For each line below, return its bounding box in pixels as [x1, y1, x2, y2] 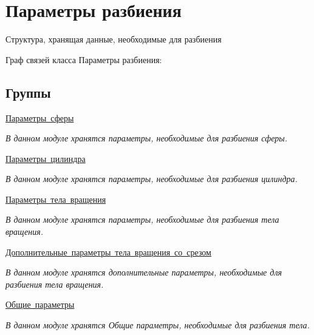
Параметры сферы [5, 111, 74, 124]
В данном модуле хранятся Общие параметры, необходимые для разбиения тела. [5, 319, 310, 331]
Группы [5, 83, 51, 101]
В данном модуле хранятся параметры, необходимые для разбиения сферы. [5, 132, 288, 144]
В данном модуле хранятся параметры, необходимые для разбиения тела [5, 213, 279, 226]
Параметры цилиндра [5, 152, 86, 164]
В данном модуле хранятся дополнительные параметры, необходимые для [5, 266, 282, 279]
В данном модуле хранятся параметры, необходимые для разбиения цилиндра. [5, 172, 298, 185]
